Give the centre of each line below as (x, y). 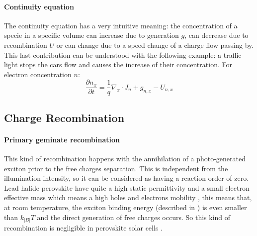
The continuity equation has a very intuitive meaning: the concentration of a (121, 25)
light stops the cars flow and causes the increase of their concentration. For (118, 64)
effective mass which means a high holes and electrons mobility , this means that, (128, 197)
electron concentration (38, 74)
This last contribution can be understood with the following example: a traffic (123, 55)
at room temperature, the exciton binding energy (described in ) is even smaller (126, 207)
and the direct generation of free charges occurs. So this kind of (134, 217)
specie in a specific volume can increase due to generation (91, 35)
